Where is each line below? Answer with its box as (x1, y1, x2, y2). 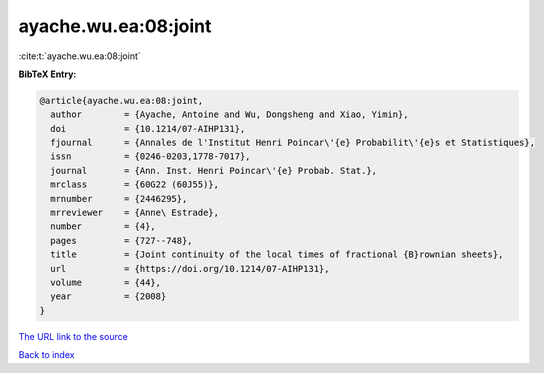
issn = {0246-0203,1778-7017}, (50, 151, 251, 162)
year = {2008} (50, 291, 167, 302)
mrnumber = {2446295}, (50, 193, 188, 204)
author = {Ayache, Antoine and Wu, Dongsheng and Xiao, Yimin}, (50, 109, 409, 120)
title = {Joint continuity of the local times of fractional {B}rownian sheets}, (50, 249, 504, 260)
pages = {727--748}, (50, 235, 194, 246)
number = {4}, (50, 221, 157, 232)
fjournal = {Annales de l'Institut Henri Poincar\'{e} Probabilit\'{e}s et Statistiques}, (50, 137, 535, 149)
